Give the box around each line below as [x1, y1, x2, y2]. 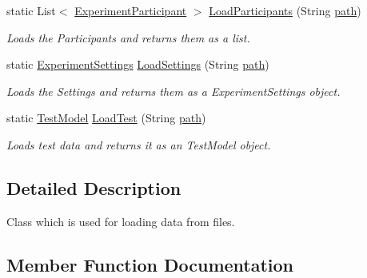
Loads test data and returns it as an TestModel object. [6, 136, 271, 153]
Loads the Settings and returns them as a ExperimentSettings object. [6, 82, 341, 99]
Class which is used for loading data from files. [6, 212, 235, 229]
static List [6, 2, 56, 18]
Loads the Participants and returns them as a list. [6, 29, 250, 46]
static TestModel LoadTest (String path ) [6, 109, 206, 126]
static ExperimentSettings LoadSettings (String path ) [6, 56, 269, 73]
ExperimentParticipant [74, 2, 187, 18]
